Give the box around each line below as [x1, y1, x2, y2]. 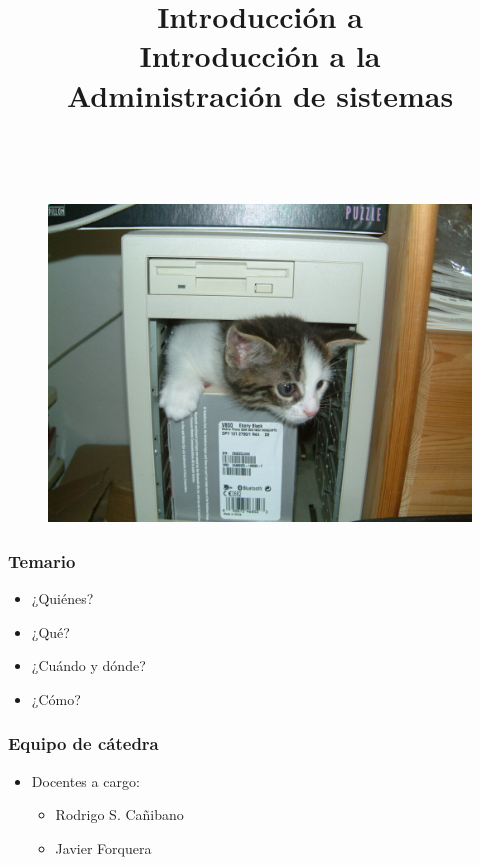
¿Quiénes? [31, 588, 94, 609]
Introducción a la [139, 35, 381, 76]
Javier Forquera [55, 837, 152, 858]
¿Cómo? [31, 688, 81, 709]
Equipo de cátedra [8, 731, 159, 756]
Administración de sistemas [66, 74, 454, 115]
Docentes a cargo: [31, 770, 140, 791]
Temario [8, 548, 76, 573]
